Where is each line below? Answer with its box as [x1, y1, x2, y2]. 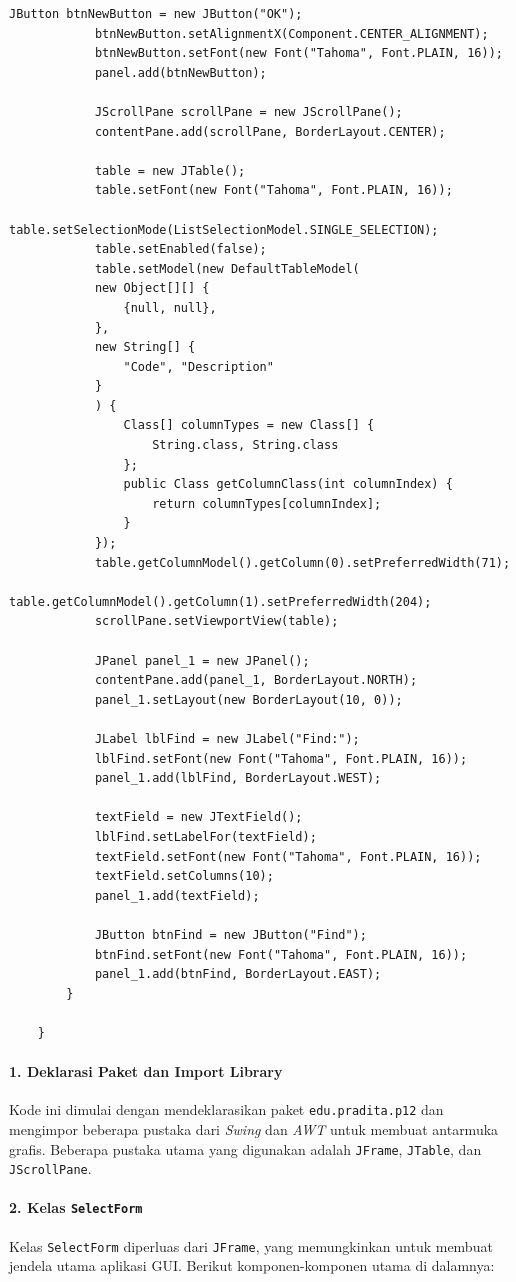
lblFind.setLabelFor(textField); [94, 829, 317, 844]
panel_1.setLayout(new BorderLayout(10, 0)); [94, 692, 403, 707]
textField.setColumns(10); [94, 869, 274, 884]
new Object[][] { [94, 281, 210, 296]
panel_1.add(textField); [94, 888, 260, 903]
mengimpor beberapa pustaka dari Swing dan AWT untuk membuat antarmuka [9, 1118, 499, 1139]
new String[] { [94, 340, 196, 355]
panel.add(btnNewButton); [94, 65, 267, 80]
